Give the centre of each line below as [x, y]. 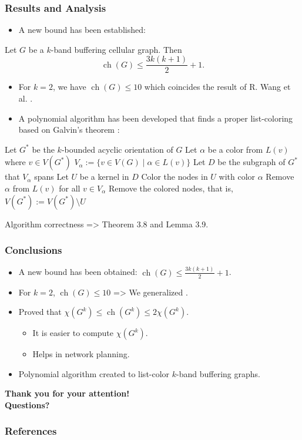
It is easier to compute [73, 333]
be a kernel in [104, 177]
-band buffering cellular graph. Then [116, 49]
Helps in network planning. [81, 354]
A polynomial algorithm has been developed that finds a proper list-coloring [156, 118]
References [31, 431]
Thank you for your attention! [67, 393]
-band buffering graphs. [218, 373]
